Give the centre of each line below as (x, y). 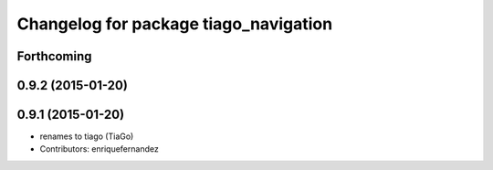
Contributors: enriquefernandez (99, 149)
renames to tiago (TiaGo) (87, 136)
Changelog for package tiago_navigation (175, 24)
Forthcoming (54, 56)
